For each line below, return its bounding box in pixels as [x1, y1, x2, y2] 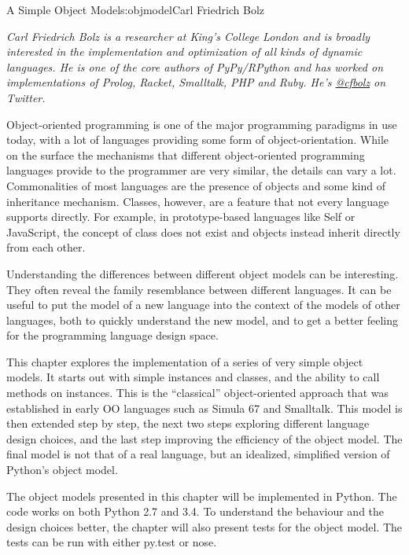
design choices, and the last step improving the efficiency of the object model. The [6, 430, 403, 447]
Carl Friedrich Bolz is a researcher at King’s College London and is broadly [6, 28, 370, 44]
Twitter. [6, 89, 46, 105]
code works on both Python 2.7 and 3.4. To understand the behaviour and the [6, 503, 385, 520]
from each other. [6, 239, 86, 255]
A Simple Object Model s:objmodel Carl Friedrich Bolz [6, 2, 265, 17]
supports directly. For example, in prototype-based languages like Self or [6, 208, 356, 225]
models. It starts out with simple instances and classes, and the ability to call [6, 369, 380, 385]
